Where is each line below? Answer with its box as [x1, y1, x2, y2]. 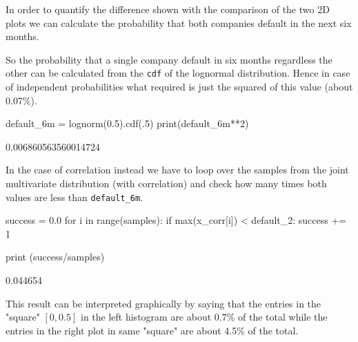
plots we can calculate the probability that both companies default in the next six [6, 15, 352, 30]
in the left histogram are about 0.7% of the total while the [80, 310, 328, 324]
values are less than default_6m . [6, 189, 143, 204]
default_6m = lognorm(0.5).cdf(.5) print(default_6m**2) [6, 116, 249, 131]
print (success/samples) [6, 249, 105, 264]
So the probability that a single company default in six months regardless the [6, 52, 332, 66]
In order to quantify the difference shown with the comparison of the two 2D [6, 2, 330, 16]
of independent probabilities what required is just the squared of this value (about [6, 79, 353, 94]
